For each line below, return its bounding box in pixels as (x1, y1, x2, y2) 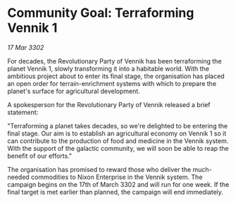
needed (7, 173, 30, 181)
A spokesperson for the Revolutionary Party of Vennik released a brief (7, 100, 211, 109)
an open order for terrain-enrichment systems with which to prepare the (7, 79, 217, 87)
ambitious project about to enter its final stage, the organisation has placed (7, 72, 225, 80)
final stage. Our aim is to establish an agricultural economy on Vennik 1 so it (7, 129, 227, 137)
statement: (7, 108, 39, 116)
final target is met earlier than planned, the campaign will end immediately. (7, 187, 224, 196)
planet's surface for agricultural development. (7, 87, 141, 95)
